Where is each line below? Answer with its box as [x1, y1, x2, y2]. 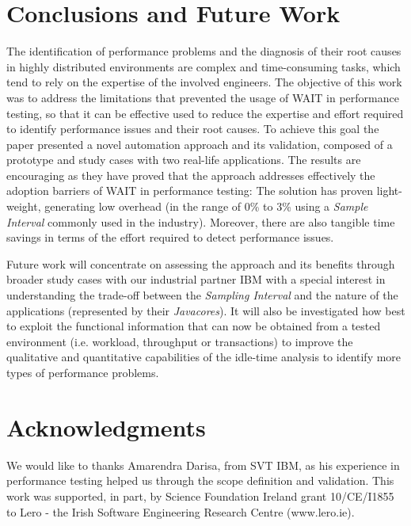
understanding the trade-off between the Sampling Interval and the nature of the [6, 287, 398, 303]
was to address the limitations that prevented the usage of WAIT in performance [6, 89, 399, 105]
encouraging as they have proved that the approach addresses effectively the [6, 166, 375, 183]
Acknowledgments [6, 410, 206, 443]
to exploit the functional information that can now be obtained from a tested [6, 318, 381, 334]
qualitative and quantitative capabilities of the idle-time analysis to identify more [6, 349, 401, 365]
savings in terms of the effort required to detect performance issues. [6, 229, 334, 246]
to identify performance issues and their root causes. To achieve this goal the [6, 120, 379, 137]
